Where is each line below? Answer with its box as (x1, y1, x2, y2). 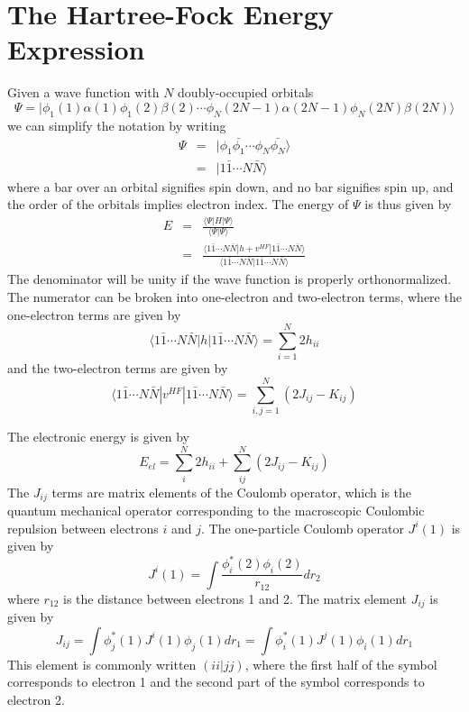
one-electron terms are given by (7, 305, 181, 324)
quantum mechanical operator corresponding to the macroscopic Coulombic (7, 501, 425, 520)
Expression (7, 31, 145, 68)
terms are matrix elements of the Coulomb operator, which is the (51, 482, 412, 501)
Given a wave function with (7, 83, 160, 102)
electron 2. (7, 689, 65, 708)
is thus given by (364, 195, 452, 214)
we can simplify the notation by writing (7, 115, 226, 134)
